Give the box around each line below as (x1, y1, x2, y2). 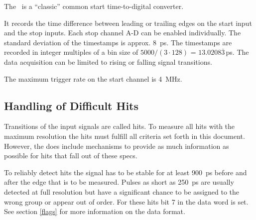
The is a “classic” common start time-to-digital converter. (4, 1, 184, 11)
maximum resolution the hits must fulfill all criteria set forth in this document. (4, 130, 245, 141)
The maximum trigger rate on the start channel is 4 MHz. (4, 73, 182, 84)
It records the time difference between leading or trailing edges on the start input (4, 17, 252, 28)
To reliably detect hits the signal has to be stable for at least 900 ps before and (4, 167, 247, 177)
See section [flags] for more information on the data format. (4, 206, 185, 217)
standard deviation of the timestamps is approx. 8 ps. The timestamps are (4, 37, 232, 47)
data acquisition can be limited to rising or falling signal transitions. (4, 56, 212, 67)
